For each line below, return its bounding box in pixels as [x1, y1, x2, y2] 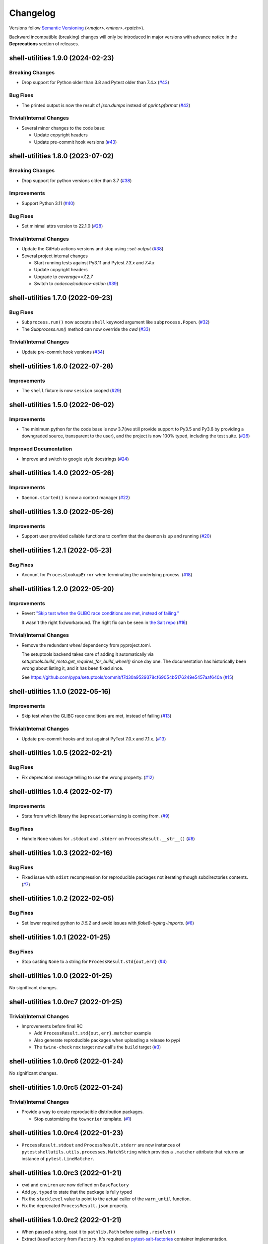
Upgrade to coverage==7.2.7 [34, 274, 93, 280]
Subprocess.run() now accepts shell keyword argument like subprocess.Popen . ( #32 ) [21, 319, 210, 325]
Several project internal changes [21, 253, 88, 259]
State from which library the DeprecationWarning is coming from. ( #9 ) [21, 813, 170, 819]
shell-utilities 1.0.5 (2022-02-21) [9, 749, 113, 757]
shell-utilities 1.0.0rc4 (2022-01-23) [9, 1129, 124, 1137]
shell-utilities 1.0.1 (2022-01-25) [9, 933, 111, 941]
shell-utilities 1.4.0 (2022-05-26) [9, 469, 114, 477]
